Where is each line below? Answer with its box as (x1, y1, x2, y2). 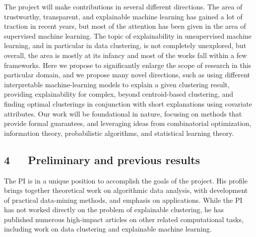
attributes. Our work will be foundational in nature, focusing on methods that (4, 108, 242, 118)
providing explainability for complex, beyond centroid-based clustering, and (4, 89, 233, 99)
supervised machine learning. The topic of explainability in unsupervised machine (4, 30, 252, 41)
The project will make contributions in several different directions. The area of (4, 1, 243, 11)
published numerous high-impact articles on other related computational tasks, (4, 214, 244, 224)
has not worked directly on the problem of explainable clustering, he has (4, 204, 224, 215)
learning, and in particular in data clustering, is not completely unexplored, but (4, 40, 247, 51)
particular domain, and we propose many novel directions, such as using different (4, 69, 251, 80)
